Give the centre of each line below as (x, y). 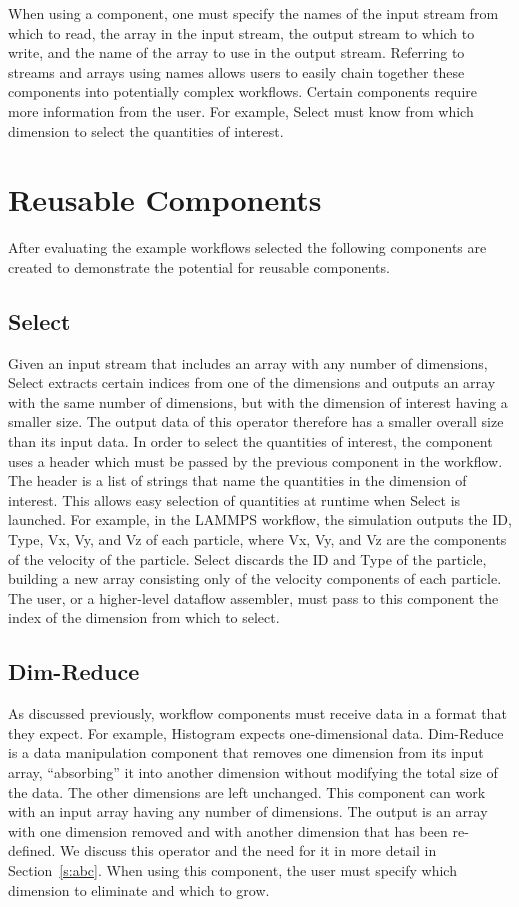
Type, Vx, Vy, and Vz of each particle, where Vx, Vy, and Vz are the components (257, 539)
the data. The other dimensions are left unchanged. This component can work (247, 791)
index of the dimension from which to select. (144, 617)
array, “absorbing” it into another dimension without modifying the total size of (253, 771)
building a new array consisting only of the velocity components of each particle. (255, 578)
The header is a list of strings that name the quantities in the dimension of (237, 480)
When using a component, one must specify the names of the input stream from (253, 13)
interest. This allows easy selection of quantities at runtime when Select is (234, 499)
